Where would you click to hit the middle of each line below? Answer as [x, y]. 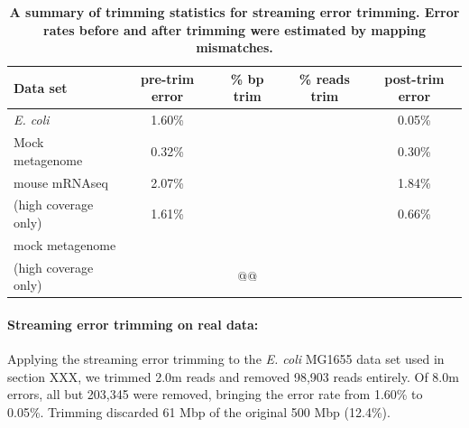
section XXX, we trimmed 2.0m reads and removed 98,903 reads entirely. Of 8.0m [233, 376]
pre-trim [168, 78]
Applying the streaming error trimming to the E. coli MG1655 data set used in [226, 359]
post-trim [414, 78]
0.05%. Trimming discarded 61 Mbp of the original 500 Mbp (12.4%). [199, 411]
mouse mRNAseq [61, 182]
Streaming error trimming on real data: [133, 324]
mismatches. [234, 47]
